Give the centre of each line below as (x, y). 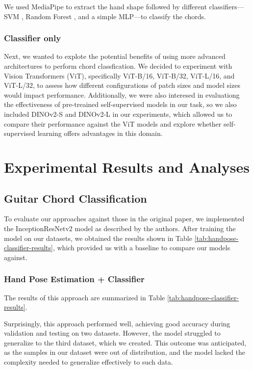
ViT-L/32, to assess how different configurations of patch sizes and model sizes (122, 85)
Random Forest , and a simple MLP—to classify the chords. (116, 16)
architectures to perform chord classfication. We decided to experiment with (118, 66)
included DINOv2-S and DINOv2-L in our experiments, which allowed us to (118, 114)
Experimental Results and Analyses (127, 167)
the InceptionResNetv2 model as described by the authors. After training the (120, 228)
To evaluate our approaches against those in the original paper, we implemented (124, 219)
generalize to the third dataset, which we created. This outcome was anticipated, (125, 342)
